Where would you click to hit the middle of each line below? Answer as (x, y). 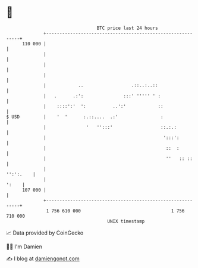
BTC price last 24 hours (128, 28)
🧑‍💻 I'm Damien (24, 247)
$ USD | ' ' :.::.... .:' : (85, 117)
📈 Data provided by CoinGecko (45, 233)
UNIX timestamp (126, 221)
